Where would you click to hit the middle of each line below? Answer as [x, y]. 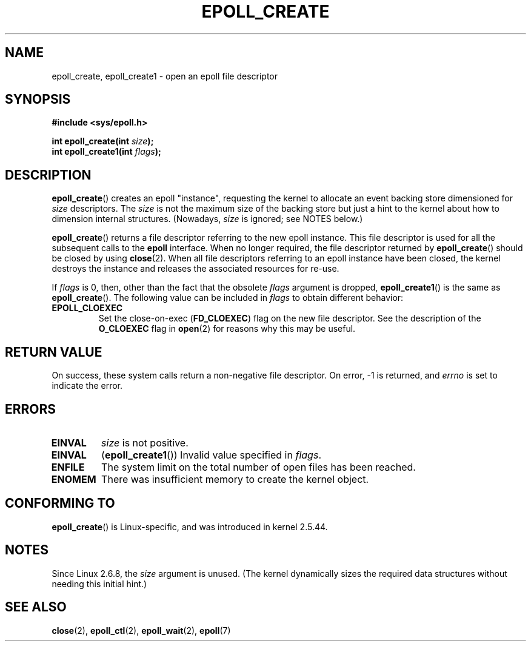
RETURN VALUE [54, 352]
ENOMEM [74, 479]
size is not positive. [145, 442]
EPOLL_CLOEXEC [87, 308]
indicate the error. [87, 386]
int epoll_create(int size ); [103, 141]
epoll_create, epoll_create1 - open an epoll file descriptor [165, 76]
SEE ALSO [36, 607]
